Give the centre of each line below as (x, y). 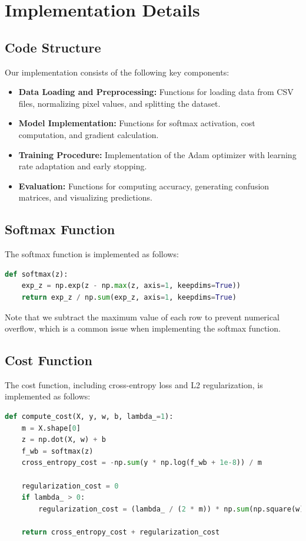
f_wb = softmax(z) (57, 451)
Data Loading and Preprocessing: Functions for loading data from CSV (156, 92)
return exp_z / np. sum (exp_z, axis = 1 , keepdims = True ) (129, 297)
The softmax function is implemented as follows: (92, 254)
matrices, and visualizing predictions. (85, 197)
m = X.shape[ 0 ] (51, 428)
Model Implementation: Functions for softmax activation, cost (137, 123)
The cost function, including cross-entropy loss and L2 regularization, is (134, 384)
